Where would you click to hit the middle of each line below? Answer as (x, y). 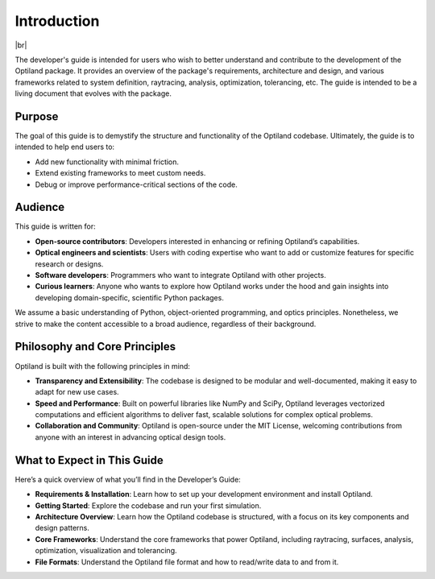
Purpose (37, 116)
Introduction (57, 21)
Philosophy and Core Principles (95, 347)
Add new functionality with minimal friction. (107, 162)
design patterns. (62, 528)
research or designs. (69, 264)
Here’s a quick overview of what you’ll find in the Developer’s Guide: (128, 479)
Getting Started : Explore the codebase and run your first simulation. (148, 505)
